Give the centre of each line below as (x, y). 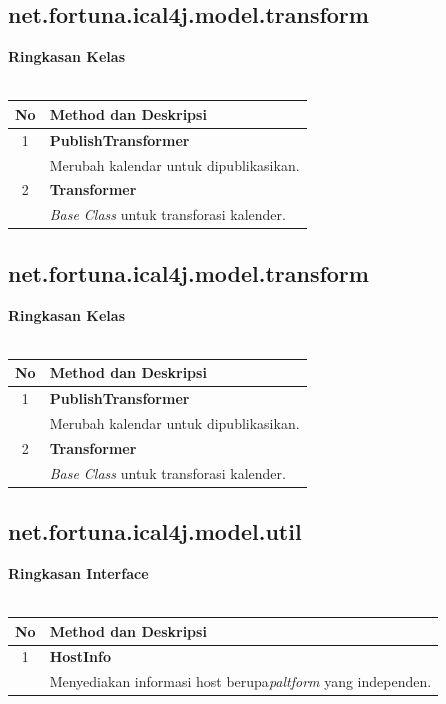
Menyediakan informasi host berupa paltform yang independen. (240, 681)
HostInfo (80, 656)
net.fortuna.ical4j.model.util (155, 531)
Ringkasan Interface (78, 572)
